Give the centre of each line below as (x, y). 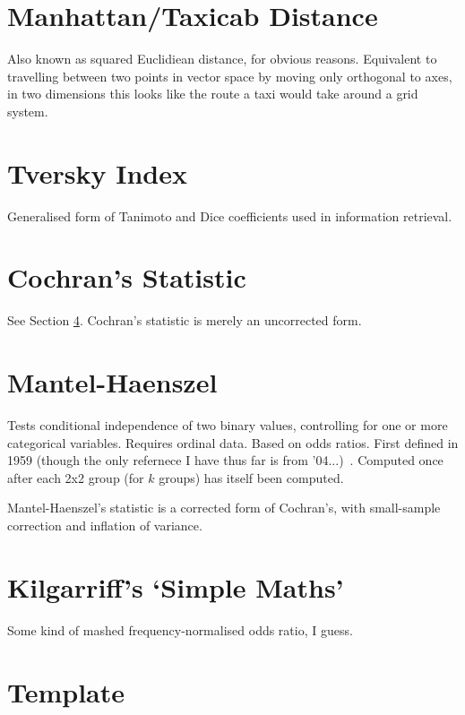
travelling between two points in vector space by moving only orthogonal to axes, (230, 76)
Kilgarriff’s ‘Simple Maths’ (176, 586)
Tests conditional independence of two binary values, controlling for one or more (228, 425)
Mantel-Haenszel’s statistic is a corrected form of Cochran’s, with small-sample (224, 508)
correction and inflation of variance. (105, 525)
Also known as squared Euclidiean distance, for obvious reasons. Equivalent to (222, 59)
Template (66, 691)
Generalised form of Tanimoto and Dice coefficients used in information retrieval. (230, 215)
